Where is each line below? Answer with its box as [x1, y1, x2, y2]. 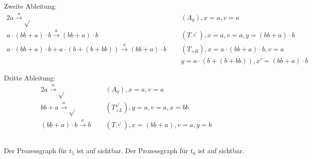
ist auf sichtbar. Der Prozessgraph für [76, 145, 188, 156]
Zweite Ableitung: [4, 1, 57, 11]
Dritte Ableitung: [4, 72, 56, 82]
